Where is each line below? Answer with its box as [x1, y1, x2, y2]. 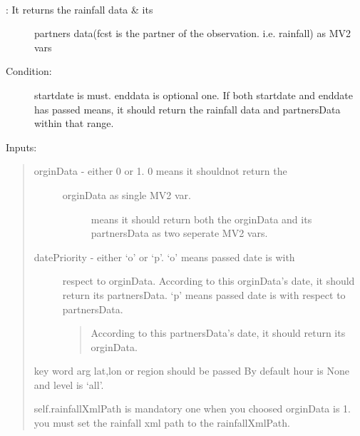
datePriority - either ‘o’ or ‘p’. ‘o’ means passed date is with [34, 249, 295, 264]
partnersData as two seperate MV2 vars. [91, 225, 268, 240]
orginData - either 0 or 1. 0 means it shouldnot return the [34, 163, 287, 178]
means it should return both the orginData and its [91, 211, 312, 226]
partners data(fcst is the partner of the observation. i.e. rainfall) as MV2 [34, 26, 351, 41]
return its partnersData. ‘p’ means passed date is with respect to [62, 287, 346, 302]
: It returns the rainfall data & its [6, 1, 153, 16]
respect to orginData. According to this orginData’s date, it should [62, 273, 355, 288]
